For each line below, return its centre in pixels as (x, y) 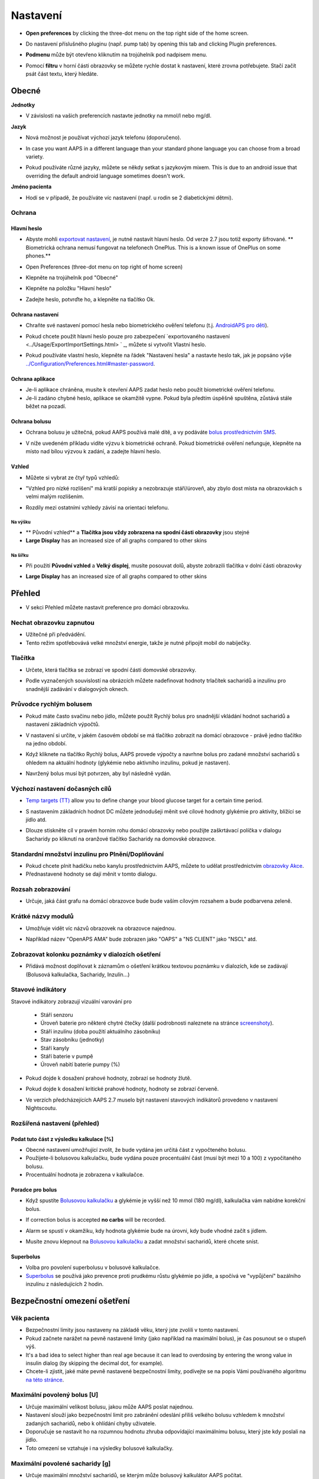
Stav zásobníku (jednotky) (72, 1040)
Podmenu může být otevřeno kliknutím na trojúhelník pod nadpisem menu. (116, 55)
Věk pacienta (30, 1318)
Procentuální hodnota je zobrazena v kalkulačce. (85, 1175)
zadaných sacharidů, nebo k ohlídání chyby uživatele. (91, 1423)
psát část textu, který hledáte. (62, 74)
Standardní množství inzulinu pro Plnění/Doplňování (87, 854)
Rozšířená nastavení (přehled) (55, 1123)
